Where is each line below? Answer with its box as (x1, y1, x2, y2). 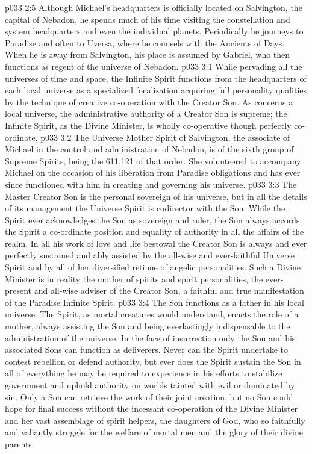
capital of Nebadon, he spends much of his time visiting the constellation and (5, 13, 290, 25)
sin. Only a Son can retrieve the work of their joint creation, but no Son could (5, 390, 293, 403)
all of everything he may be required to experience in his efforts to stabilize (5, 367, 282, 379)
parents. (5, 437, 34, 450)
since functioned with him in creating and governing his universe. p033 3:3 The (5, 178, 297, 190)
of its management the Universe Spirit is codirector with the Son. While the (5, 202, 285, 214)
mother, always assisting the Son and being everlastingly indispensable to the (5, 320, 290, 332)
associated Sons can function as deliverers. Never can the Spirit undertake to (5, 343, 288, 356)
